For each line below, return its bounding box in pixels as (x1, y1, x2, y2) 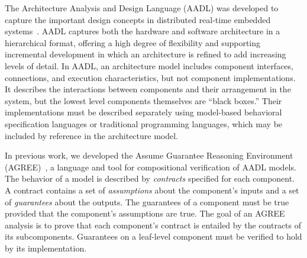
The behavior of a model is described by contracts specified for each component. (5, 172, 295, 185)
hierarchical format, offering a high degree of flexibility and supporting (5, 36, 261, 49)
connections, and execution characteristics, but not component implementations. (5, 71, 296, 83)
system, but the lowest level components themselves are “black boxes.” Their (5, 94, 282, 107)
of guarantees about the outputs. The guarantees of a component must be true (5, 195, 289, 208)
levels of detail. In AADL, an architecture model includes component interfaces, (5, 59, 293, 72)
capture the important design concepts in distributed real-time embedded (5, 13, 271, 25)
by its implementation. (5, 241, 87, 254)
